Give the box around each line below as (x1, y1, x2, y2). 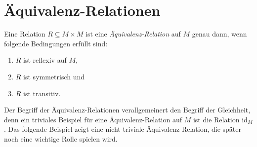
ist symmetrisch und (23, 71, 85, 81)
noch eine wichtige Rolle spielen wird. (4, 133, 118, 144)
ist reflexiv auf (23, 55, 67, 65)
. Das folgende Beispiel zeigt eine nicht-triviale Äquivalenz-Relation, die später (4, 124, 241, 134)
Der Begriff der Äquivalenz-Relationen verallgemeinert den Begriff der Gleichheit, (4, 105, 251, 115)
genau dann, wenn (192, 29, 247, 39)
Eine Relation (4, 29, 45, 39)
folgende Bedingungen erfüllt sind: (4, 38, 108, 48)
